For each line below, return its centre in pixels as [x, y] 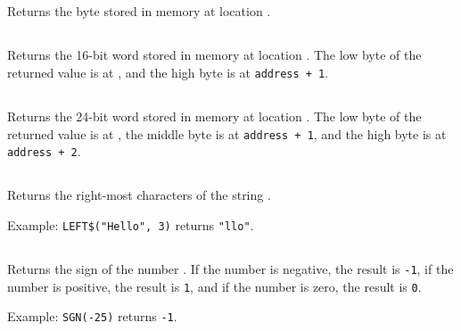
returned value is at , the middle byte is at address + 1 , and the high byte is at [227, 133]
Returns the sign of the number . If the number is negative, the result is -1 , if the [230, 268]
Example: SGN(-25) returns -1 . [92, 316]
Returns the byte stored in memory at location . [139, 11]
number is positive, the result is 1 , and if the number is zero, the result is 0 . [214, 286]
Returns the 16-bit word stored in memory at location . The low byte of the [214, 55]
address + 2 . [44, 151]
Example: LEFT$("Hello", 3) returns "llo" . [131, 224]
